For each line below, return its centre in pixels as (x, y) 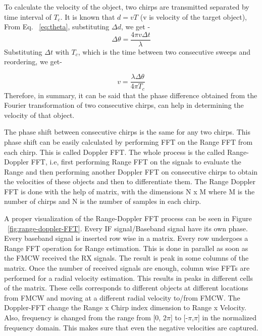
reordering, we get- (33, 61)
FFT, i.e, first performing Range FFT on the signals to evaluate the (136, 162)
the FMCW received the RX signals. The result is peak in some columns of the (126, 258)
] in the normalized (227, 318)
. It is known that (88, 16)
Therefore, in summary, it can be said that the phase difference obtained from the (131, 95)
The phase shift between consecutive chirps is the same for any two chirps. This (127, 132)
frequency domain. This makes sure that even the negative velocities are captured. (131, 327)
